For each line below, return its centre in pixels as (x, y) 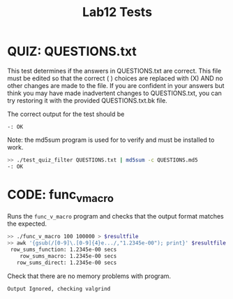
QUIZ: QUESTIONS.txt (72, 51)
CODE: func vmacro (60, 196)
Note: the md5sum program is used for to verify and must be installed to (111, 140)
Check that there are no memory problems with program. (89, 276)
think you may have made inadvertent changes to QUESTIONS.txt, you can (114, 93)
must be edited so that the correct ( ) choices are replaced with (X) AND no (115, 78)
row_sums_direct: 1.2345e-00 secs (67, 263)
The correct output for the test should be (66, 114)
